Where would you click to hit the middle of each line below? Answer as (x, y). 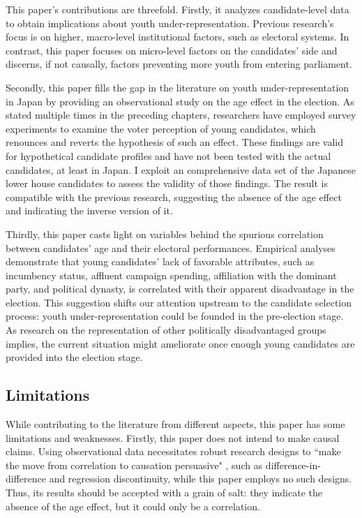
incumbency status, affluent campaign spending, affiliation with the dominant (171, 275)
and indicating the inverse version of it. (89, 210)
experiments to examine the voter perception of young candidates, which (161, 128)
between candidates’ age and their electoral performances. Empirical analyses (171, 247)
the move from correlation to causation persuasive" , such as (134, 465)
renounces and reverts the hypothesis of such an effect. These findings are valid (175, 142)
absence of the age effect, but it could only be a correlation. (133, 506)
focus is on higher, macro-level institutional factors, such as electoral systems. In (178, 37)
